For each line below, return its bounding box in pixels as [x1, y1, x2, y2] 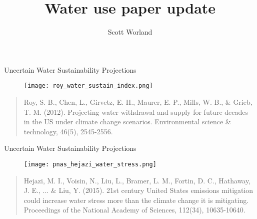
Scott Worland [107, 27, 152, 37]
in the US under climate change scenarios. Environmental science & [23, 116, 231, 127]
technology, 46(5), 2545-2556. [23, 126, 113, 136]
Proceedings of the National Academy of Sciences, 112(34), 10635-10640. [23, 204, 245, 215]
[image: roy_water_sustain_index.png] [24, 82, 153, 90]
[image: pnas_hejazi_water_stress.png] [24, 160, 156, 168]
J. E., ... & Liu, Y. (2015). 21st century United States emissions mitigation [23, 185, 253, 195]
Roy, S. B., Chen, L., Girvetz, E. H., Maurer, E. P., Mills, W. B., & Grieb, [23, 96, 252, 107]
